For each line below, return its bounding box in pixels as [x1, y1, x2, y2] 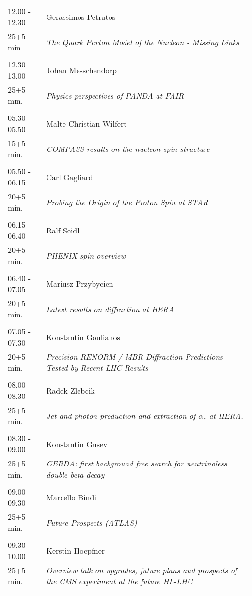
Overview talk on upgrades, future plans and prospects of [46, 564, 237, 576]
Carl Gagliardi [46, 171, 95, 182]
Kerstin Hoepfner [46, 545, 105, 556]
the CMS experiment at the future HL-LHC [46, 576, 193, 587]
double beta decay [46, 469, 105, 480]
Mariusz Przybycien [46, 278, 113, 289]
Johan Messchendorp [46, 64, 117, 76]
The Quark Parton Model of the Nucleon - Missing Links [46, 36, 239, 48]
